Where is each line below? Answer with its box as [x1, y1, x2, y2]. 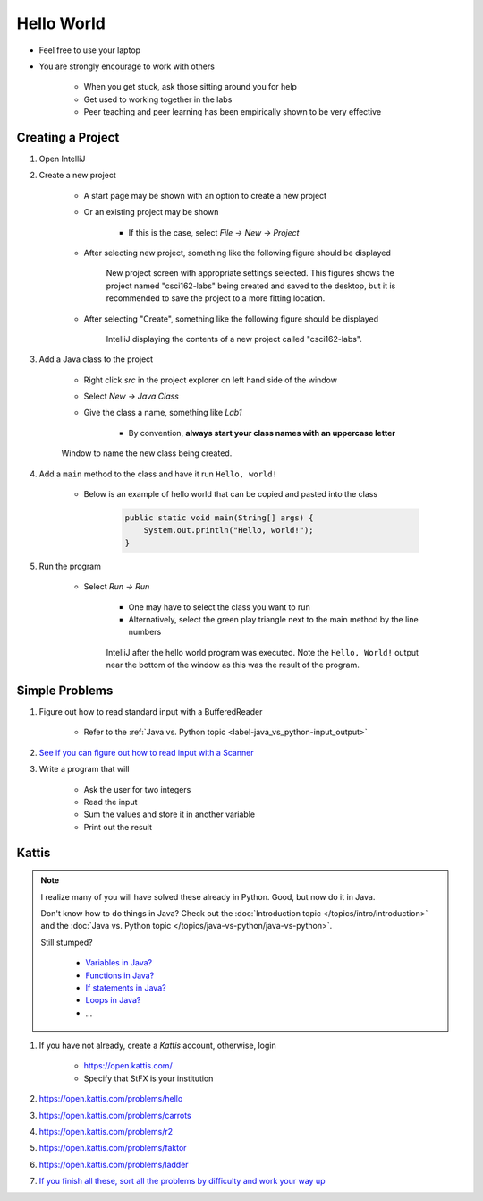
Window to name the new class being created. [61, 448, 233, 459]
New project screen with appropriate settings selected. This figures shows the [106, 268, 394, 279]
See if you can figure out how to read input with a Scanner [38, 747, 254, 758]
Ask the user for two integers [83, 784, 191, 794]
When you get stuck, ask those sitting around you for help [83, 81, 297, 92]
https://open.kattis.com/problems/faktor [38, 1143, 187, 1154]
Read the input [83, 797, 138, 807]
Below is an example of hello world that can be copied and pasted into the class [83, 489, 378, 500]
